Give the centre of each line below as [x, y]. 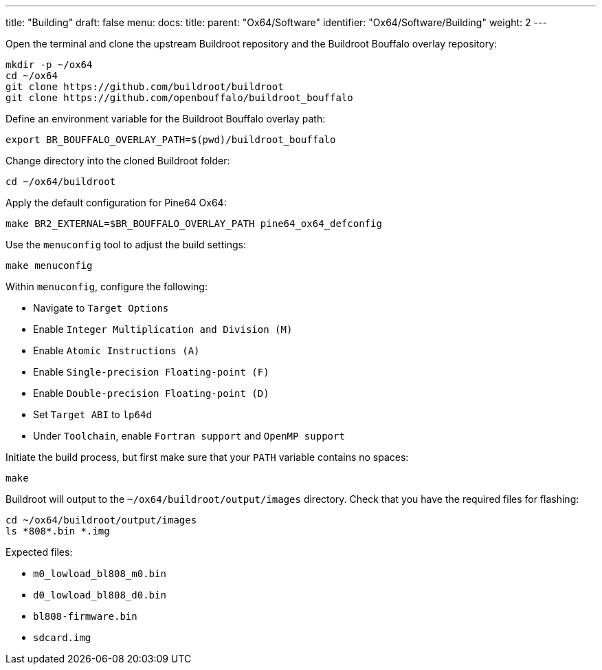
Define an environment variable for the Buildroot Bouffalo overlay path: [166, 119]
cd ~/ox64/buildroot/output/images [101, 520]
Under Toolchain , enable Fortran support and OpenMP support [189, 436]
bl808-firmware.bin [85, 616]
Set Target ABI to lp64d [92, 414]
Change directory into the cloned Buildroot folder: [118, 161]
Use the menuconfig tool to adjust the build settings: [126, 245]
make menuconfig [49, 266]
